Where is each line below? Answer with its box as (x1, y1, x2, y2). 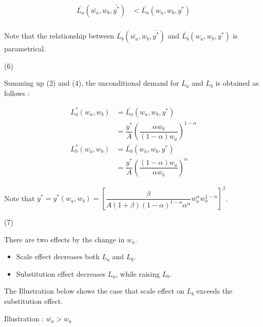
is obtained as (215, 78, 259, 88)
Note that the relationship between (4, 30, 115, 41)
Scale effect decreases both (16, 251, 100, 262)
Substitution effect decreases (16, 268, 106, 279)
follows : (4, 87, 30, 98)
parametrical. (4, 43, 46, 54)
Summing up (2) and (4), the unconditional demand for (4, 78, 179, 88)
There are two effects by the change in (4, 234, 125, 244)
